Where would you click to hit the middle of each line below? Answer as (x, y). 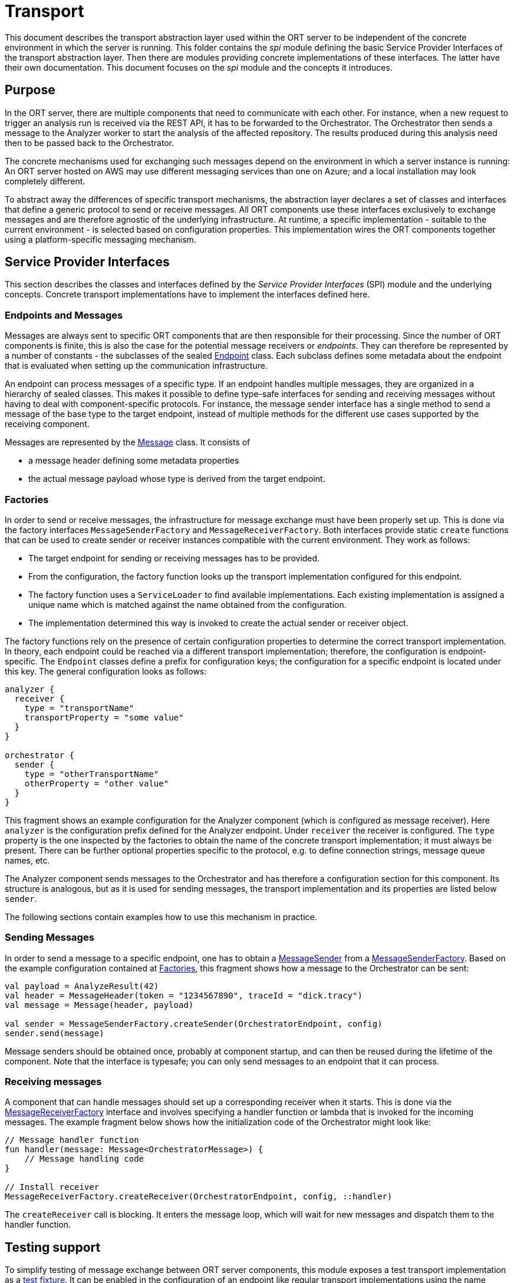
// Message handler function (72, 1140)
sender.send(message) (55, 1033)
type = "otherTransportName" (92, 774)
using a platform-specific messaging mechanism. (101, 239)
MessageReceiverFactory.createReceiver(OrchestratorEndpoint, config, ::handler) (199, 1197)
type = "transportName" (79, 708)
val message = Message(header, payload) (99, 1005)
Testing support (53, 1247)
